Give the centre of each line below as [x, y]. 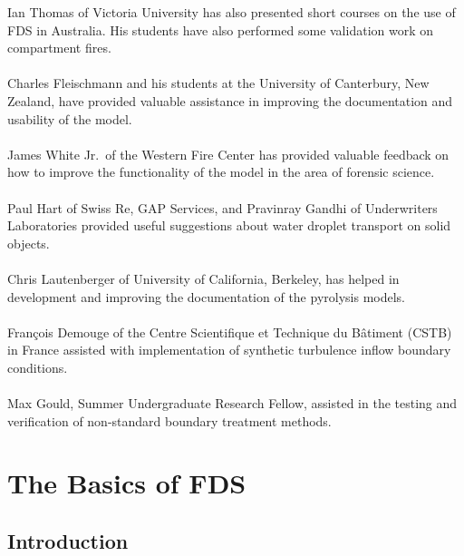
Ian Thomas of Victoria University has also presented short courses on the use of [232, 12]
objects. [29, 243]
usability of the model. [70, 118]
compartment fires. [59, 48]
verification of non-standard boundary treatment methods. [169, 420]
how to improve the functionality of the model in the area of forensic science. [221, 172]
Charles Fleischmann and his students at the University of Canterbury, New [218, 83]
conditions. [38, 367]
